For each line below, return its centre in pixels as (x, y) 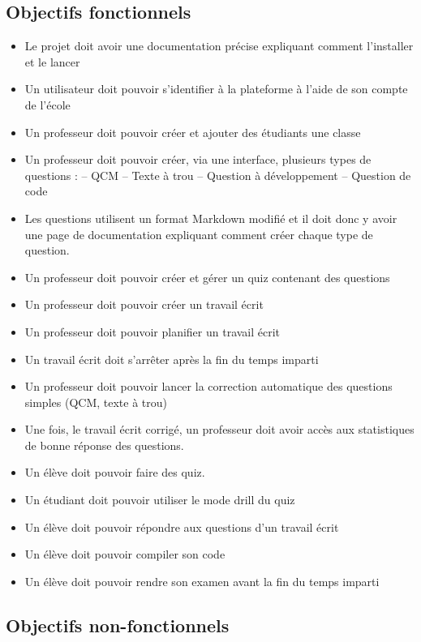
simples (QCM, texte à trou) (96, 402)
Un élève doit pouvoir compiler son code (125, 554)
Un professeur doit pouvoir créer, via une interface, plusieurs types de (198, 159)
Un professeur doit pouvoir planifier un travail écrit (153, 331)
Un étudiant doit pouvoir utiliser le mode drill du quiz (160, 500)
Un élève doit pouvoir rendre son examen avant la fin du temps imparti (202, 581)
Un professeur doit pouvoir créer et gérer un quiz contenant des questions (207, 277)
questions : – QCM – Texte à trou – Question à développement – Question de (218, 175)
